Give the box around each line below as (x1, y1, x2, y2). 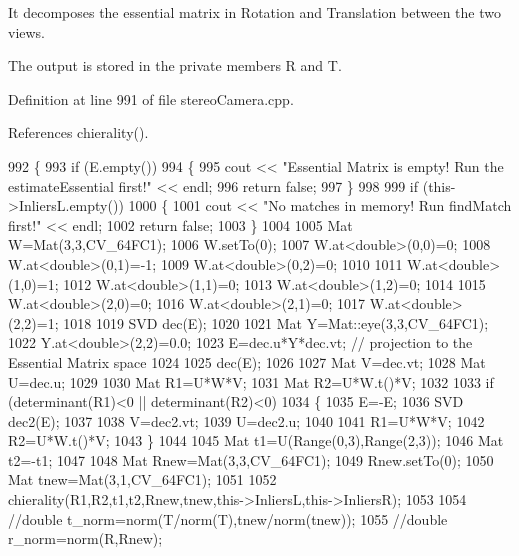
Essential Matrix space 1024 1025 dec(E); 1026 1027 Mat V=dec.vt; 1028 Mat (8, 351, 486, 372)
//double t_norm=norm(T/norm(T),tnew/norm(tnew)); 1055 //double (8, 508, 448, 529)
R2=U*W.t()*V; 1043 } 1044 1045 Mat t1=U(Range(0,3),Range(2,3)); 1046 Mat (8, 430, 504, 451)
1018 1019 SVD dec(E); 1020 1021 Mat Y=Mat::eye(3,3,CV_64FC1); (63, 312, 489, 333)
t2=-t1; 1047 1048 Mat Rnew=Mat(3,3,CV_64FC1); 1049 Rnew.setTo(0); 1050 (8, 449, 494, 470)
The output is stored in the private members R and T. (8, 55, 342, 76)
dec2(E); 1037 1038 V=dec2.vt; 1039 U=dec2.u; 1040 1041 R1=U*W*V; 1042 (8, 410, 485, 431)
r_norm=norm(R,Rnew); (8, 528, 163, 549)
